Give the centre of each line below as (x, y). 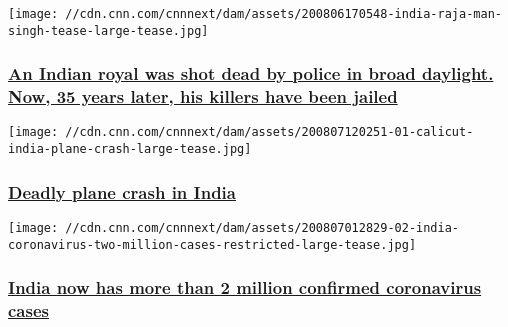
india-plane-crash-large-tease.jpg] (130, 149)
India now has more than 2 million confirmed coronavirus (245, 287)
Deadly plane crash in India (122, 191)
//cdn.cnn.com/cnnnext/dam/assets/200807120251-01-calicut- (269, 132)
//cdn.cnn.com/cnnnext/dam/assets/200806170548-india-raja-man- (283, 14)
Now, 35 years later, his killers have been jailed (203, 96)
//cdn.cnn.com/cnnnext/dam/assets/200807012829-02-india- (262, 227)
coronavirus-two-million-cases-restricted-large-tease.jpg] (212, 244)
